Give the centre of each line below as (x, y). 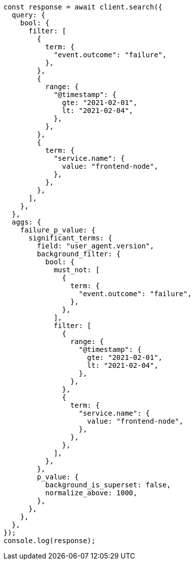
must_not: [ (77, 270)
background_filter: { (79, 254)
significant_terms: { (70, 238)
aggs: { (26, 222)
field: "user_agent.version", (96, 246)
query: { (29, 15)
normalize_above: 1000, (91, 493)
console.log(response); (50, 541)
